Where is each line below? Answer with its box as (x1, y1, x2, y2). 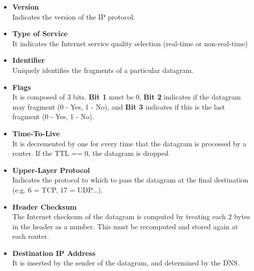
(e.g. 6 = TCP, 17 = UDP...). (12, 184, 103, 195)
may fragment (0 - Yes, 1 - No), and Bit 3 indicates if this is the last (12, 101, 225, 112)
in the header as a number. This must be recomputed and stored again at (12, 221, 238, 231)
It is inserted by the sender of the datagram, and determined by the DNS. (12, 257, 240, 268)
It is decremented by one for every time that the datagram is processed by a (12, 138, 246, 148)
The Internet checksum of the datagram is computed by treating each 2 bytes (12, 211, 250, 222)
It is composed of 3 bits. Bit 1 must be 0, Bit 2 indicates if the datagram (12, 92, 241, 102)
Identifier (12, 55, 45, 65)
